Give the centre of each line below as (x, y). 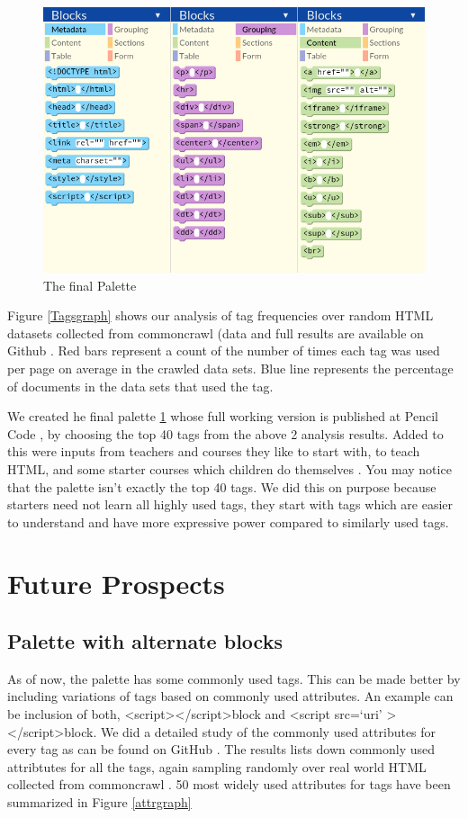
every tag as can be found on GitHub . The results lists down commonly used (221, 749)
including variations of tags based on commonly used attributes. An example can (230, 696)
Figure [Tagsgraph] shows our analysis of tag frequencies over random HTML (220, 315)
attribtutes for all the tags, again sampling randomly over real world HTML (217, 766)
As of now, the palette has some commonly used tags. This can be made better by (234, 678)
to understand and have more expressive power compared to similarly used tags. (228, 521)
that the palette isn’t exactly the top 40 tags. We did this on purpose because (222, 486)
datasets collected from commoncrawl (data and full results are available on (216, 333)
